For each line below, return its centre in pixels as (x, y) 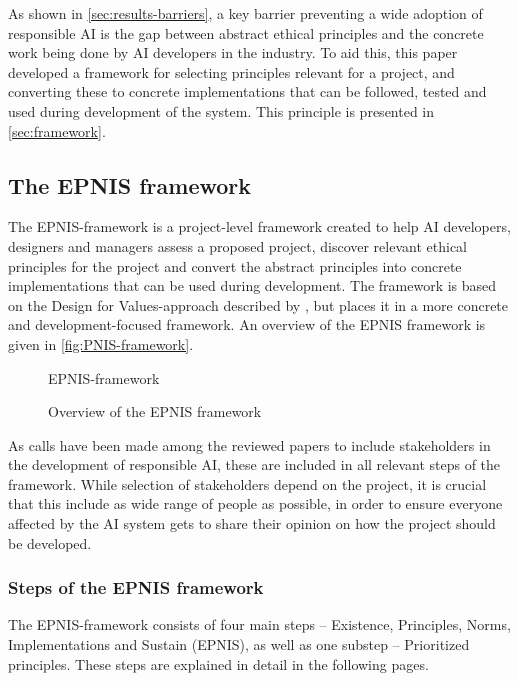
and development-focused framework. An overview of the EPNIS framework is (247, 324)
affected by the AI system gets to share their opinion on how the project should (252, 523)
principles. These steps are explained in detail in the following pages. (218, 663)
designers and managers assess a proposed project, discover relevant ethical (237, 245)
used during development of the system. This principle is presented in (221, 110)
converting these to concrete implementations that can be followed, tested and (247, 91)
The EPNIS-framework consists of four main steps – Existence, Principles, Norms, (259, 624)
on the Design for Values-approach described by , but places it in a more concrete (258, 304)
